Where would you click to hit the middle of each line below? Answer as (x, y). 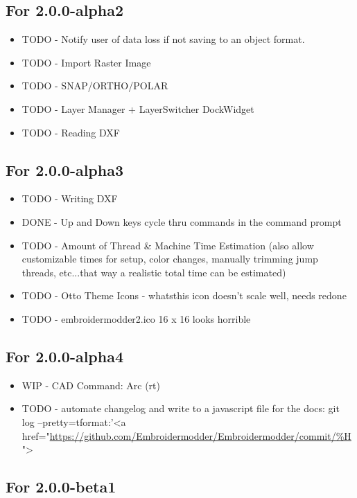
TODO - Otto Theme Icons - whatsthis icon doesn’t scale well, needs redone (184, 295)
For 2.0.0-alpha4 (65, 356)
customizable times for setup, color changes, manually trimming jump (170, 259)
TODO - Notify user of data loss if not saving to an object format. (163, 39)
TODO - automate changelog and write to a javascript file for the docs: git (181, 408)
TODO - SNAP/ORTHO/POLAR (95, 86)
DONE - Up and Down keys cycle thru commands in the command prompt (182, 221)
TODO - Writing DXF (70, 198)
